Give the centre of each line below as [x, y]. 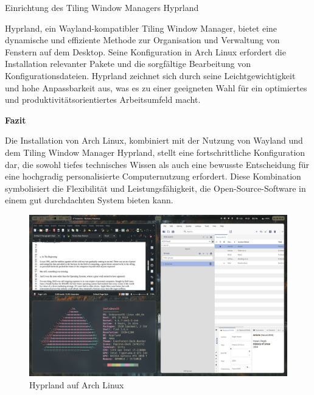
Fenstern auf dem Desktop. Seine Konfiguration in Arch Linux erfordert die [145, 51]
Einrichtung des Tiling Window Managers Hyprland [102, 7]
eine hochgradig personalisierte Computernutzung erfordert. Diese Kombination [153, 176]
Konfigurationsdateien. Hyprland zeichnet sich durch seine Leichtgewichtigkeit [150, 75]
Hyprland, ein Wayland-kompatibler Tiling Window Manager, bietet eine [141, 28]
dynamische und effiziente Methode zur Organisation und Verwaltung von [142, 40]
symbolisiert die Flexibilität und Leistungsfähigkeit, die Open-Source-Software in [155, 188]
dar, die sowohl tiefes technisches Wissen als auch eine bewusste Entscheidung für [157, 164]
